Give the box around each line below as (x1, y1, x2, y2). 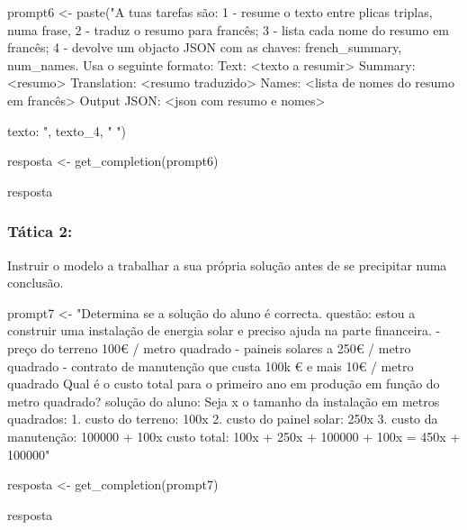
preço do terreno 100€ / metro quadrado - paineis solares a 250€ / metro (7, 338, 411, 357)
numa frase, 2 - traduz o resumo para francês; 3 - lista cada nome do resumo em (7, 20, 450, 39)
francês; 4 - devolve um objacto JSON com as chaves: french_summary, (7, 38, 402, 57)
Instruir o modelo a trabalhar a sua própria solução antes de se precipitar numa (7, 255, 447, 274)
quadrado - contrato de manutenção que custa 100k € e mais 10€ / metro (7, 356, 414, 375)
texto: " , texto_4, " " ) (7, 121, 126, 140)
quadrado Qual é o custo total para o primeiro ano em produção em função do (7, 374, 440, 393)
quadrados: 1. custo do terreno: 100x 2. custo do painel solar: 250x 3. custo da (7, 409, 438, 428)
